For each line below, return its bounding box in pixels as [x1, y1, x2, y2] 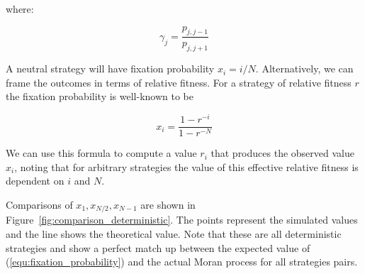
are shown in [140, 197, 196, 212]
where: [6, 1, 34, 16]
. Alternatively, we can [255, 61, 354, 76]
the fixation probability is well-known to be [6, 89, 193, 104]
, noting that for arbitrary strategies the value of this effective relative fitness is [14, 159, 359, 174]
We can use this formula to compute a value [6, 146, 197, 160]
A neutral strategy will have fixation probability [6, 61, 215, 76]
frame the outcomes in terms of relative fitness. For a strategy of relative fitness [6, 75, 352, 89]
